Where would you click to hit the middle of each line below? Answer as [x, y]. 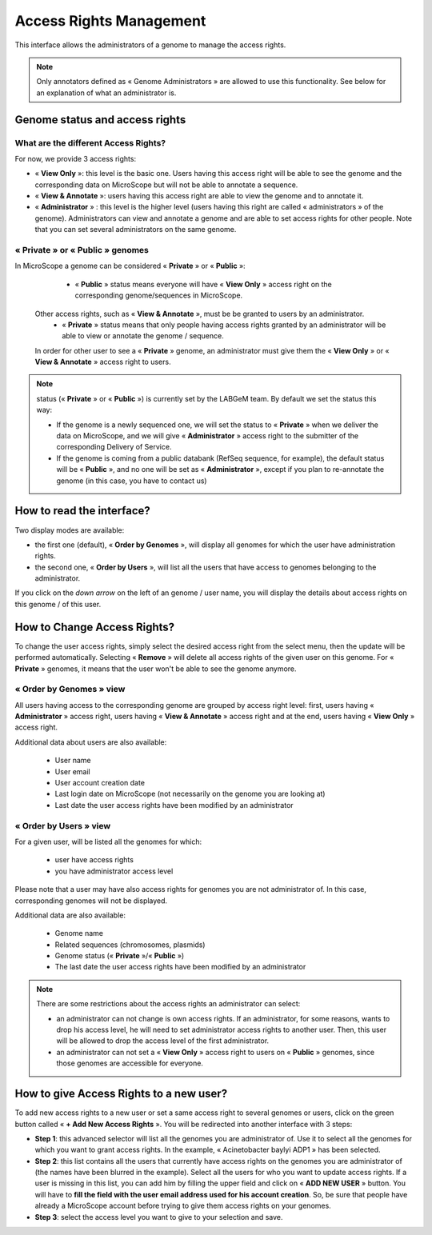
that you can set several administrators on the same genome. [136, 230]
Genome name [79, 933]
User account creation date [100, 783]
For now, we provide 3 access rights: [75, 158]
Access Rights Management [110, 21]
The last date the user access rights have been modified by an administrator [180, 967]
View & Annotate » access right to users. [103, 362]
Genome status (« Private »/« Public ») [120, 956]
